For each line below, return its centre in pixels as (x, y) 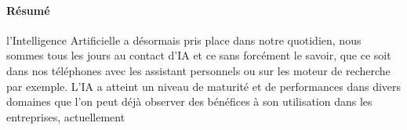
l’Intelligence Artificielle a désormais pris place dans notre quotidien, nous (184, 40)
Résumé (28, 10)
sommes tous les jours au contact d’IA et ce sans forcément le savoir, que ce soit (199, 55)
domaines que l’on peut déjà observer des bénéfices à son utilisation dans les (189, 101)
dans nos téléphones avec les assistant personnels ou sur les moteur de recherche (198, 70)
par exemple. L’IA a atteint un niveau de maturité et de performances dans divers (204, 86)
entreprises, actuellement (66, 116)
